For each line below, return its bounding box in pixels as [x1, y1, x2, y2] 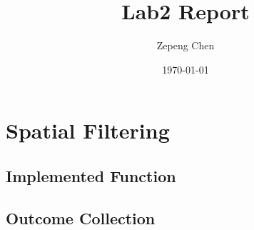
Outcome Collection [6, 206, 156, 229]
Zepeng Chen [156, 38, 215, 53]
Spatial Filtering [6, 116, 170, 145]
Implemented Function [6, 164, 176, 186]
